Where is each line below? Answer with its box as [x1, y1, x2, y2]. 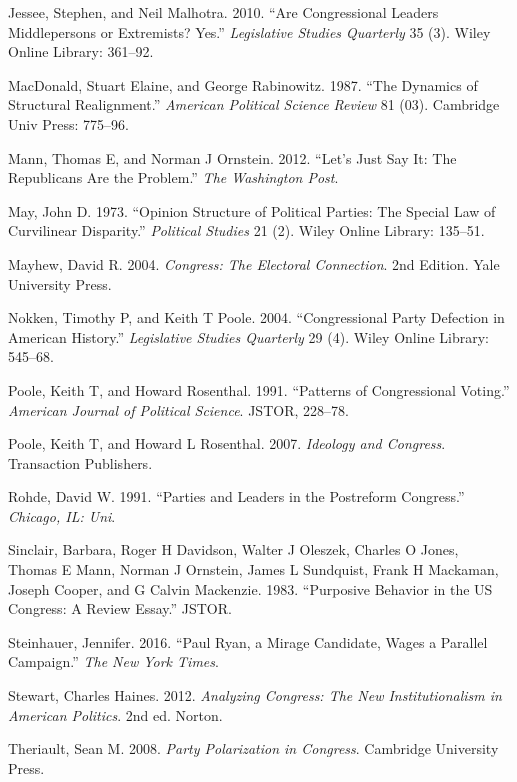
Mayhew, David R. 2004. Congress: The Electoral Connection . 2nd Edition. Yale [8, 253, 500, 274]
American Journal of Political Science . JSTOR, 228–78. [8, 399, 349, 420]
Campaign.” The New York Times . [8, 651, 219, 672]
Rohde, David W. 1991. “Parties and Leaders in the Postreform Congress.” [8, 486, 465, 507]
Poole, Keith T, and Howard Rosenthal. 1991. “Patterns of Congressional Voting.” [8, 379, 510, 400]
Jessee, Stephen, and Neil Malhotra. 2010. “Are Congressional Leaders [8, 2, 439, 22]
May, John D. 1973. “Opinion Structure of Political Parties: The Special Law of [8, 200, 496, 221]
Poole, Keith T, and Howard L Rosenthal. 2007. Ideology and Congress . [8, 433, 446, 454]
